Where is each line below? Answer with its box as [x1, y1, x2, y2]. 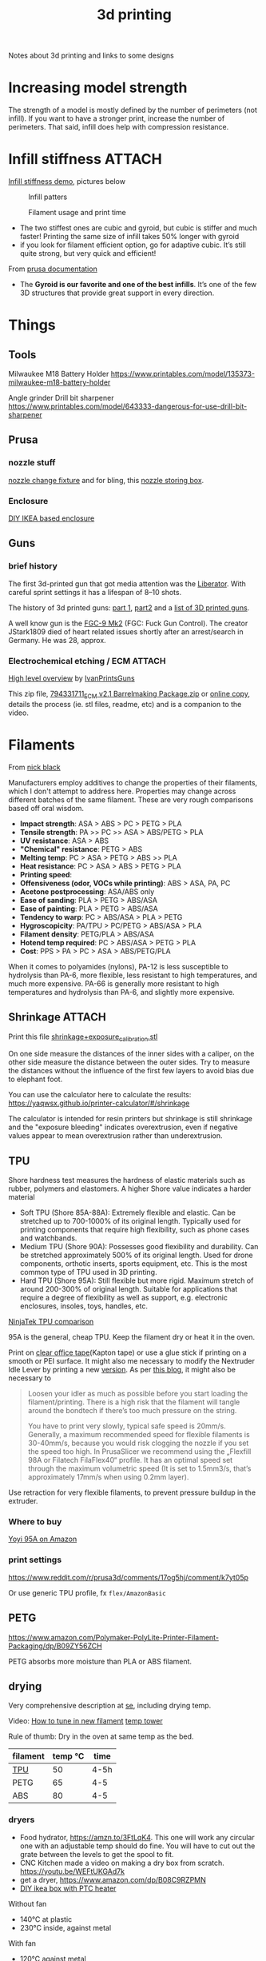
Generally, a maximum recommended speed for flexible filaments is [27, 1430, 250, 1440]
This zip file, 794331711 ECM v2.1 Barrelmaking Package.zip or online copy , [8, 689, 250, 701]
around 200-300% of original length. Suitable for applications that [19, 1284, 238, 1294]
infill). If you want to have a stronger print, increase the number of [8, 114, 225, 123]
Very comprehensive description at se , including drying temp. [8, 1701, 212, 1711]
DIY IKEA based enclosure [8, 513, 95, 523]
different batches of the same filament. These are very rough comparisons [8, 794, 254, 805]
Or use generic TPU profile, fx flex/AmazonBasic [8, 1588, 166, 1597]
